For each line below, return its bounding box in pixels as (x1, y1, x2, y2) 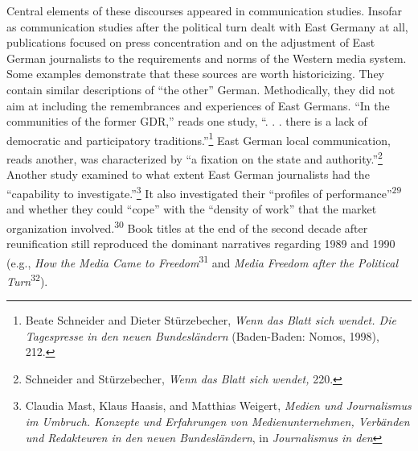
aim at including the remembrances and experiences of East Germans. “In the (6, 97, 390, 114)
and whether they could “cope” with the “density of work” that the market (6, 201, 377, 217)
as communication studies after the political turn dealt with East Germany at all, (6, 18, 408, 35)
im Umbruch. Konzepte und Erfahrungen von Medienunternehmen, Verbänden (25, 413, 410, 429)
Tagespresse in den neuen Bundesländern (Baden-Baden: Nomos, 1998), (25, 327, 379, 344)
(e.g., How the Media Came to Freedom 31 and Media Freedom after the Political (6, 251, 399, 271)
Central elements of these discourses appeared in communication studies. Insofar (6, 2, 402, 19)
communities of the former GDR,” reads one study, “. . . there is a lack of (6, 113, 367, 130)
